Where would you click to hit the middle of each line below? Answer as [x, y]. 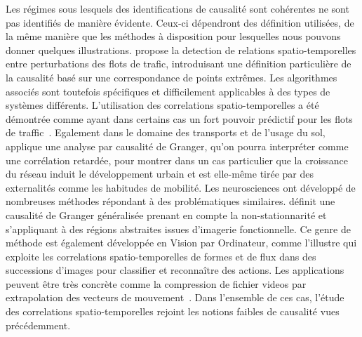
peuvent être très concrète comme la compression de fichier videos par [156, 283]
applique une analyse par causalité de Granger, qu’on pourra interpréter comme [177, 146]
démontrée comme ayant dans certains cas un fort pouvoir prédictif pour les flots [179, 118]
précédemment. [38, 325]
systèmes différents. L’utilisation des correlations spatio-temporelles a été [162, 105]
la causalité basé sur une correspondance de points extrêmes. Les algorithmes [172, 77]
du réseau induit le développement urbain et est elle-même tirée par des [160, 174]
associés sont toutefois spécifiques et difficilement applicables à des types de [168, 91]
